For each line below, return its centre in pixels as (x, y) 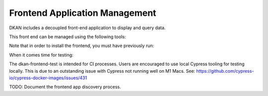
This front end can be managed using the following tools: (67, 37)
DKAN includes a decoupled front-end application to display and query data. (87, 28)
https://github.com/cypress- (225, 71)
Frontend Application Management (83, 13)
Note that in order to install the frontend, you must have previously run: (82, 46)
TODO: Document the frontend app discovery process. (65, 87)
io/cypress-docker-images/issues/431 (48, 78)
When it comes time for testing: (41, 55)
